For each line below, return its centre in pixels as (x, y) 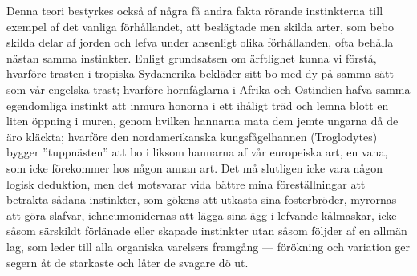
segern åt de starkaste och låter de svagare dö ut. (128, 262)
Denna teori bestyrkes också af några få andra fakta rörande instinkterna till (195, 10)
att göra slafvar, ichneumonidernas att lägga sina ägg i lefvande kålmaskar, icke (202, 215)
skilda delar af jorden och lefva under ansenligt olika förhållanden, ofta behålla (200, 42)
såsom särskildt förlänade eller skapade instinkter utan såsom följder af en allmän (207, 231)
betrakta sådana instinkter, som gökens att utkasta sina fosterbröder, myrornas (202, 199)
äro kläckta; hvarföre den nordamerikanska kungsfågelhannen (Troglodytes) (192, 136)
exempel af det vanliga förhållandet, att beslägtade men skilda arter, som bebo (200, 26)
